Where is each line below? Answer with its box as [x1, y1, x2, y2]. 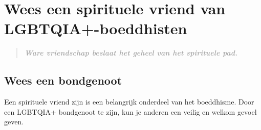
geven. [4, 116, 24, 127]
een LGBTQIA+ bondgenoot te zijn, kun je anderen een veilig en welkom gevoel [4, 106, 257, 117]
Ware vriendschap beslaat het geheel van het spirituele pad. [24, 47, 238, 58]
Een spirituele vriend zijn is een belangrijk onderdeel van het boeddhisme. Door [4, 96, 254, 107]
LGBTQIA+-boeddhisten [4, 18, 187, 39]
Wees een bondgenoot [4, 72, 122, 88]
